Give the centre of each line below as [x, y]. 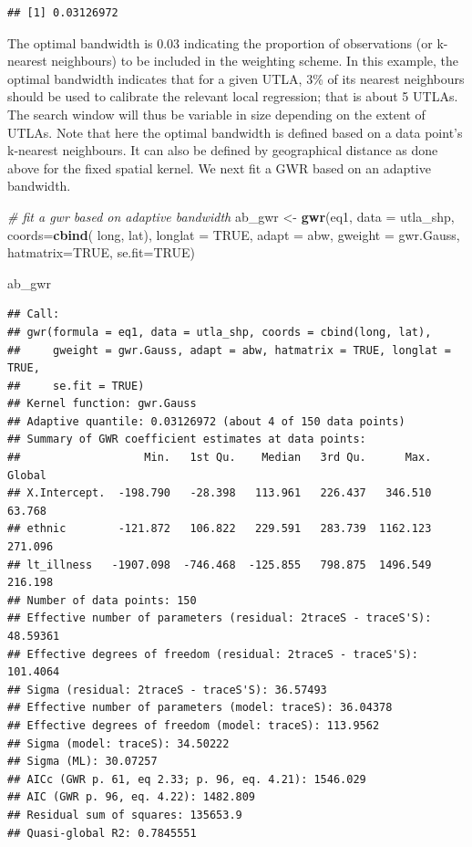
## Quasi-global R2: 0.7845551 [102, 833]
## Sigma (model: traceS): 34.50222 [118, 743]
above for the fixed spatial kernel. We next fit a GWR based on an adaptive [219, 167]
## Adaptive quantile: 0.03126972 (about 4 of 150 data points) [206, 421]
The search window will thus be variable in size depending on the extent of [216, 114]
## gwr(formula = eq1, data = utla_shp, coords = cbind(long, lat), [220, 332]
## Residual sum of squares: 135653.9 [125, 815]
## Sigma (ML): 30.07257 [82, 762]
